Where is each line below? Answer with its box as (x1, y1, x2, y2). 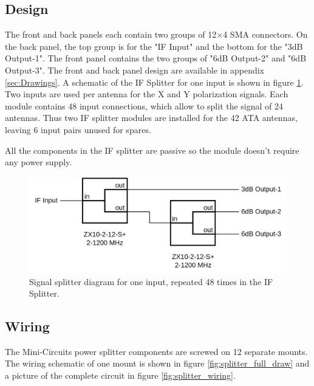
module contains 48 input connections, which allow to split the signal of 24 (5, 99, 284, 112)
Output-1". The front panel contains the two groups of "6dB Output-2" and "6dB (5, 52, 307, 64)
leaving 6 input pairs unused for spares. (5, 123, 151, 136)
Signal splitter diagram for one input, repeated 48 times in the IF (29, 275, 273, 288)
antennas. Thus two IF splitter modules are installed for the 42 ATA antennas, (5, 111, 298, 124)
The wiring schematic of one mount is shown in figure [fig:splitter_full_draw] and (5, 357, 310, 370)
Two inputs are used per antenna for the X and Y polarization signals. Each (5, 88, 288, 100)
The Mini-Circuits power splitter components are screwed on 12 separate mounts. (5, 345, 308, 357)
